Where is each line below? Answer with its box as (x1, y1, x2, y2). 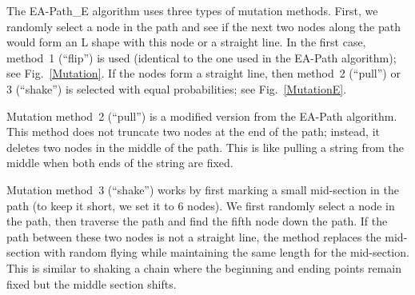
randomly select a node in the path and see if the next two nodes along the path (6, 18, 401, 34)
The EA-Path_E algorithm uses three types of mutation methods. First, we (6, 2, 378, 18)
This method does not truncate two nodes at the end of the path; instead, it (6, 123, 381, 140)
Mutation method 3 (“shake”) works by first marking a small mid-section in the (6, 181, 399, 197)
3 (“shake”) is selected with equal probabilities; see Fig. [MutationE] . (6, 80, 347, 97)
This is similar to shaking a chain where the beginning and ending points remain (6, 259, 402, 276)
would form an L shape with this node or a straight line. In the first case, (6, 34, 366, 50)
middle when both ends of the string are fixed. (6, 154, 233, 171)
